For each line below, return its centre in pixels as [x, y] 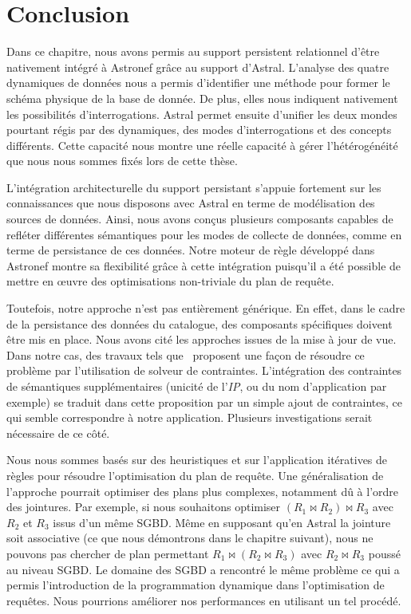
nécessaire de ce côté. [58, 433]
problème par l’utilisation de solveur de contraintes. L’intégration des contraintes [204, 370]
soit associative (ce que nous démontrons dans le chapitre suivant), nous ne [190, 538]
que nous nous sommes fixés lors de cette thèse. [122, 161]
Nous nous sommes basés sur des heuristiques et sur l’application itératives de [197, 460]
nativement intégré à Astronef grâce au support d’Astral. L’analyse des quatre [198, 67]
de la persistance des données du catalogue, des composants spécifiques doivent [200, 323]
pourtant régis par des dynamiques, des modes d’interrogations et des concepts [199, 130]
